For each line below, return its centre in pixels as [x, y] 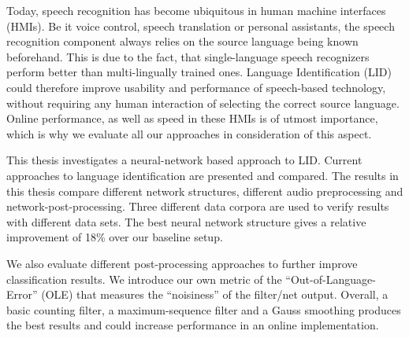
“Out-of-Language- [331, 279]
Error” [22, 294]
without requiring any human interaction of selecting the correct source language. [203, 103]
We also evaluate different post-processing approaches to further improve [182, 263]
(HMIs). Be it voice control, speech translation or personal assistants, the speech [201, 26]
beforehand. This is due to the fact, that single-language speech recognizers [188, 56]
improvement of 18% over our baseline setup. [115, 237]
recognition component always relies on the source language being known [182, 41]
